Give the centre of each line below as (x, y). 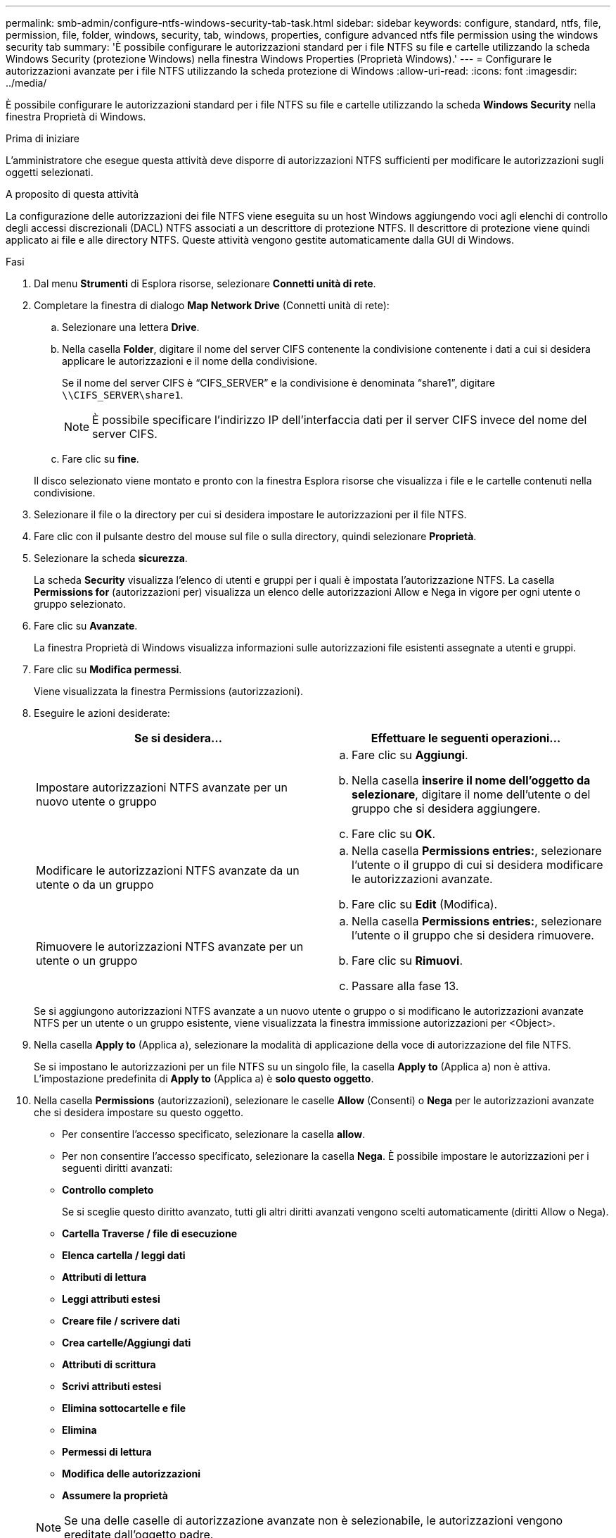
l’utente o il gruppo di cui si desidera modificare (477, 865)
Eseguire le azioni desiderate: (102, 713)
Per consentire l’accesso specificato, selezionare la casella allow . (214, 1134)
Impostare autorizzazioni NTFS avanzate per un (162, 787)
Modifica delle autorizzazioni (131, 1474)
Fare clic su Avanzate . (86, 626)
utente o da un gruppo (95, 884)
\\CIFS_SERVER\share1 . (123, 395)
